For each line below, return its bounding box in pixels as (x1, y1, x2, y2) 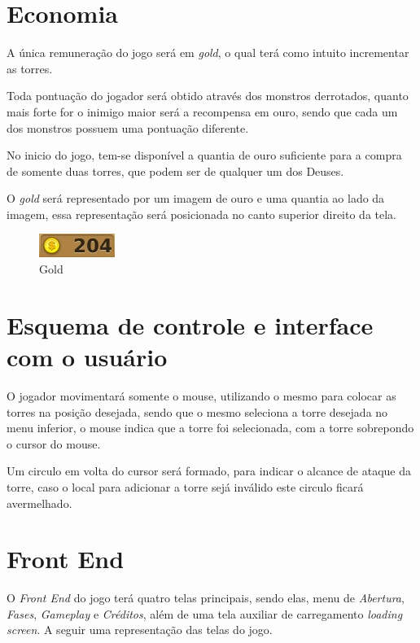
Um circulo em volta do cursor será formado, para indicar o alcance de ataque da (7, 462, 412, 479)
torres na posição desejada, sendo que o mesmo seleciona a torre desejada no (7, 403, 388, 420)
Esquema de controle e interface (7, 308, 374, 341)
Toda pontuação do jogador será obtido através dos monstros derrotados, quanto (7, 87, 409, 104)
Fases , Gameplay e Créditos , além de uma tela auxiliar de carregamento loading (7, 605, 403, 622)
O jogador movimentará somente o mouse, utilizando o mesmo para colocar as (7, 387, 396, 404)
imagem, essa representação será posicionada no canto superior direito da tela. (7, 205, 396, 222)
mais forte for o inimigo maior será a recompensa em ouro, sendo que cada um (7, 103, 398, 120)
